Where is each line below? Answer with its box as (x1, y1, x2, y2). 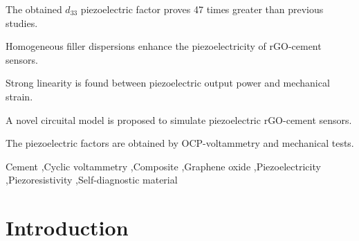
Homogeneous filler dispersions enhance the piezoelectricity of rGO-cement (6, 39, 322, 53)
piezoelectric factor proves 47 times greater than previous (80, 2, 324, 16)
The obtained (6, 2, 62, 16)
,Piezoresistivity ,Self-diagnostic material (6, 172, 178, 187)
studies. (6, 15, 38, 30)
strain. (6, 89, 33, 103)
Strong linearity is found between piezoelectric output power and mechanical (6, 75, 330, 90)
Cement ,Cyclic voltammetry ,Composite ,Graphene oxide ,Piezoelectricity (6, 159, 321, 173)
